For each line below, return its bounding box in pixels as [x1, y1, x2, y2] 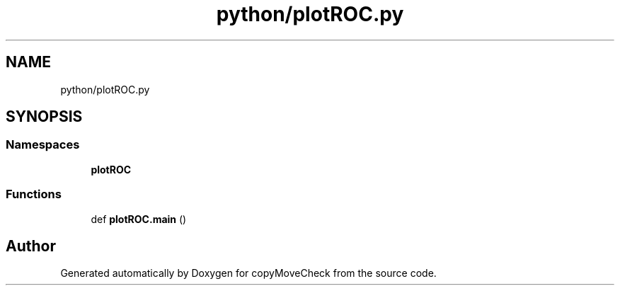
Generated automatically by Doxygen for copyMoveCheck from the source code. [60, 267, 437, 280]
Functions [6, 187, 62, 202]
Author [6, 236, 56, 255]
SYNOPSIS [6, 108, 83, 126]
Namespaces [6, 137, 80, 152]
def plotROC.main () [91, 212, 187, 225]
